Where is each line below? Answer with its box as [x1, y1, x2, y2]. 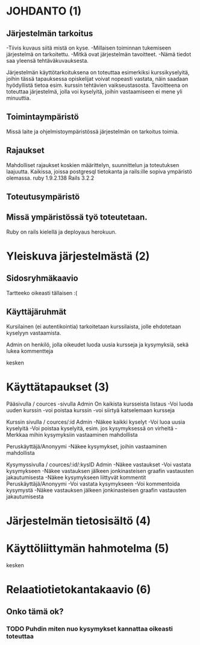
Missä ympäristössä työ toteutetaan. [6, 212, 148, 223]
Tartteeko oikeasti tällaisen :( [6, 289, 78, 296]
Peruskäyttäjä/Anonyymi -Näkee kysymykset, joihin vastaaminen [6, 442, 167, 450]
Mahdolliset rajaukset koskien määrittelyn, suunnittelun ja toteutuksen [6, 161, 180, 168]
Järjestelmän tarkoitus [6, 28, 93, 39]
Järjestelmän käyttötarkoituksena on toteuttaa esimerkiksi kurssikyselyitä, [6, 69, 190, 76]
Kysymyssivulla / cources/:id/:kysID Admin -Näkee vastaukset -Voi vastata [6, 460, 192, 468]
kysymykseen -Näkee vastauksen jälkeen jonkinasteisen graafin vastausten [6, 467, 194, 474]
